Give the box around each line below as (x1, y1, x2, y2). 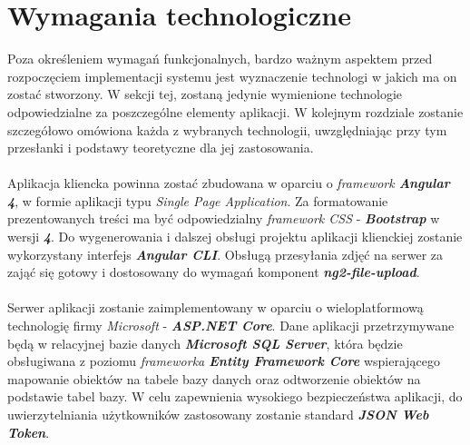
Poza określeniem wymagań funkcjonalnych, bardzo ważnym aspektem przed (7, 49, 433, 68)
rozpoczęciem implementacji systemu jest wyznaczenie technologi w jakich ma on (7, 66, 457, 85)
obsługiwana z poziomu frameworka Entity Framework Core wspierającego (7, 351, 441, 371)
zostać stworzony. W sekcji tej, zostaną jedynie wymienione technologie (7, 84, 403, 104)
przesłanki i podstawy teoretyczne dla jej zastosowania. (7, 138, 314, 157)
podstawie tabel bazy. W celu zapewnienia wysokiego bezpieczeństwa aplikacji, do (7, 387, 463, 406)
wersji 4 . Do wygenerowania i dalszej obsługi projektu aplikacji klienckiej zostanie (7, 227, 463, 246)
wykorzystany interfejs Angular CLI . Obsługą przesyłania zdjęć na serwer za (7, 244, 444, 263)
